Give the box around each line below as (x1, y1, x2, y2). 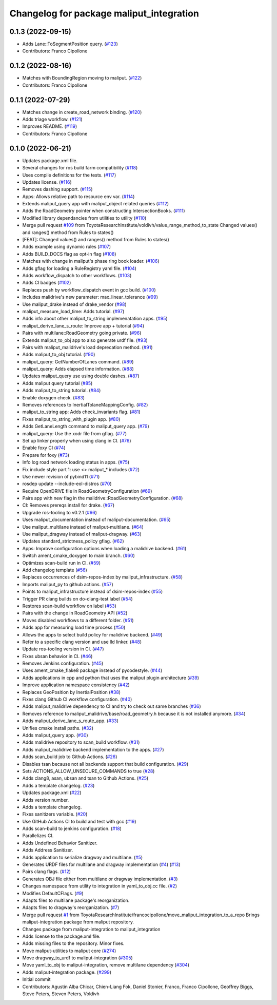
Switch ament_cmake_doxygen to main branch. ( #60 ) (22, 552, 135, 559)
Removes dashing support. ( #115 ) (22, 186, 93, 192)
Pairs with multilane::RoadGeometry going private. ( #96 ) (22, 330, 142, 336)
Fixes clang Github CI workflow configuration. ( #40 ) (22, 696, 132, 703)
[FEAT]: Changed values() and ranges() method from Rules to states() (22, 237, 169, 243)
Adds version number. (22, 797, 69, 803)
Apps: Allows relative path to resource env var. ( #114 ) (22, 193, 135, 200)
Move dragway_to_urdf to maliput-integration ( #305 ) (22, 955, 133, 961)
